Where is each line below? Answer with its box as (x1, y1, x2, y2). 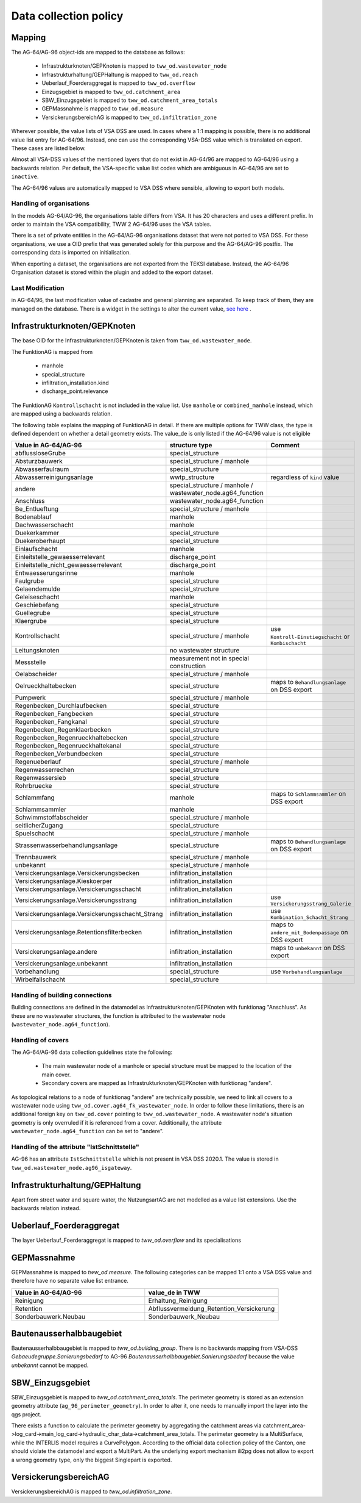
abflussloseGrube (15, 449, 66, 458)
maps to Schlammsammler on (270, 790, 346, 798)
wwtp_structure (169, 473, 214, 481)
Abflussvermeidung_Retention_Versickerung (148, 1304, 275, 1313)
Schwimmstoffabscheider (15, 813, 88, 822)
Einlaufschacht (15, 545, 58, 553)
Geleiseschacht (15, 593, 60, 601)
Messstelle (15, 658, 46, 666)
